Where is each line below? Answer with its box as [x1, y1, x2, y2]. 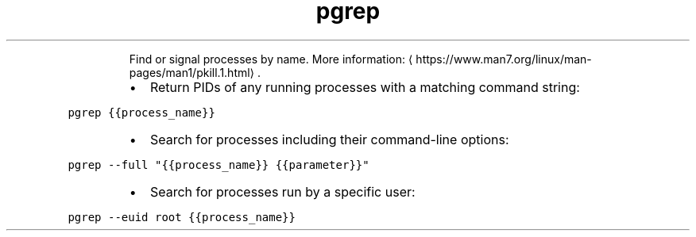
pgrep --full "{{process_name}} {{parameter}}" [68, 158, 369, 171]
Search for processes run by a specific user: [149, 183, 416, 200]
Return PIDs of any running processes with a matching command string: [149, 78, 580, 95]
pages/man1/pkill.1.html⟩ [129, 65, 255, 79]
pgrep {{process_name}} [68, 105, 215, 119]
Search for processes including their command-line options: [149, 131, 509, 147]
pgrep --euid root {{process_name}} [68, 210, 296, 224]
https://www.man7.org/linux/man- [416, 52, 592, 66]
